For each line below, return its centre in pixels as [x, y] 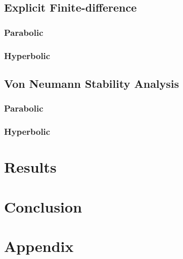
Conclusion [43, 206]
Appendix [39, 246]
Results [30, 167]
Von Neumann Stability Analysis [92, 83]
